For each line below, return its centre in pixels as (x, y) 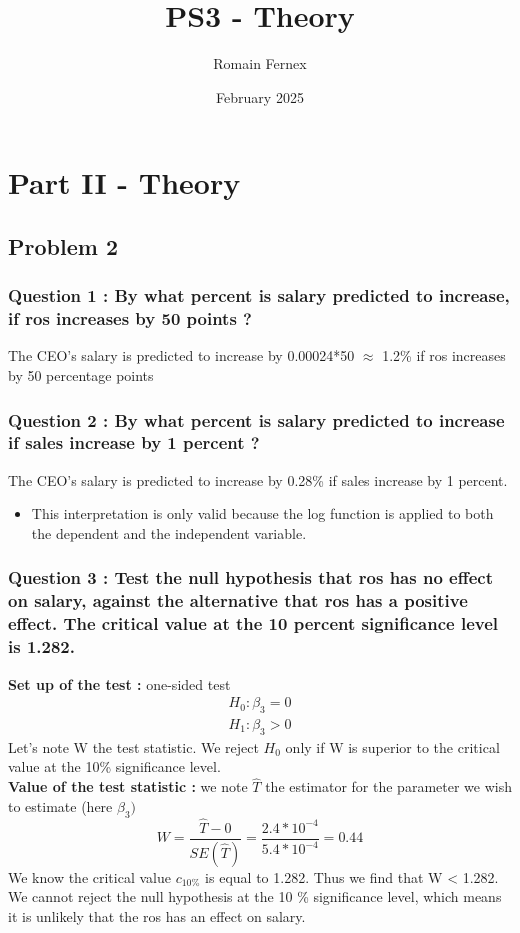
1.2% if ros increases (444, 355)
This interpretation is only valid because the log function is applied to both (262, 513)
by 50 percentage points (81, 375)
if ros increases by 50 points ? (130, 318)
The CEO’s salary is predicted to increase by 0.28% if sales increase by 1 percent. (258, 479)
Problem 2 (63, 245)
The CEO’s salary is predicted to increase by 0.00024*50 (181, 355)
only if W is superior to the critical (392, 746)
